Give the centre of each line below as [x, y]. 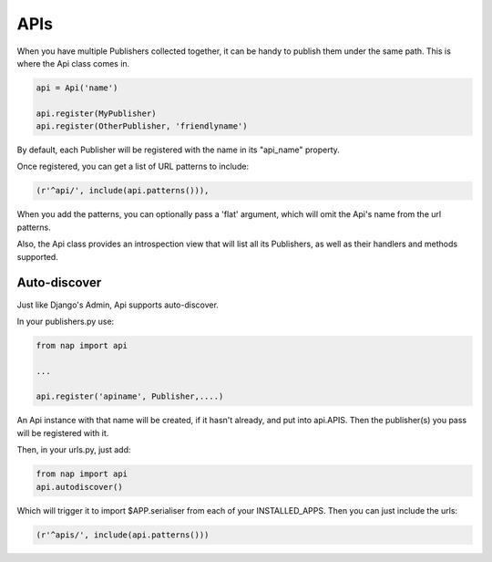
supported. [37, 256]
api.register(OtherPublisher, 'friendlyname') [142, 126]
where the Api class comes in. [73, 63]
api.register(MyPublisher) [96, 113]
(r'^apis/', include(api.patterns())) [123, 535]
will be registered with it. [63, 432]
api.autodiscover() [79, 487]
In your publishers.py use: [66, 321]
